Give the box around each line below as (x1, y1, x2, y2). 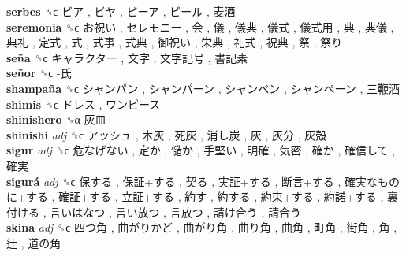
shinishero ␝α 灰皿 (6, 111, 106, 128)
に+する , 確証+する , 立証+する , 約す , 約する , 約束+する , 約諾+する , (6, 188, 384, 205)
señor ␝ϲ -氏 (6, 65, 72, 81)
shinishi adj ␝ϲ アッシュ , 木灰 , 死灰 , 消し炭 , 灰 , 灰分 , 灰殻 (6, 126, 327, 143)
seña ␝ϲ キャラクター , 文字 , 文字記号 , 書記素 (6, 49, 248, 65)
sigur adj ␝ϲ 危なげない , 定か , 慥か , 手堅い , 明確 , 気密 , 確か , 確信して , (6, 142, 396, 158)
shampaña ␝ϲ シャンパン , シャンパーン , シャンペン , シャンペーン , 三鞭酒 (6, 80, 400, 96)
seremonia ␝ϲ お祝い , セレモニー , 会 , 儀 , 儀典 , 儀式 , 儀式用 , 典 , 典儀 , (6, 18, 394, 35)
